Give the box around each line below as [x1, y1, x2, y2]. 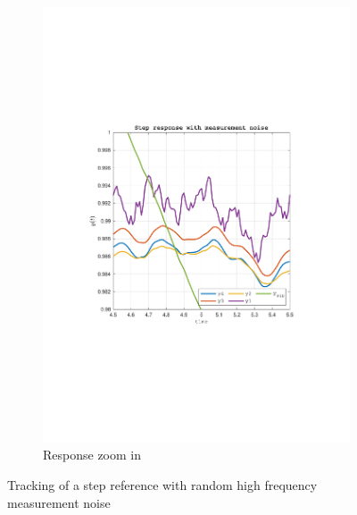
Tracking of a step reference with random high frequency [7, 475, 318, 494]
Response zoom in [43, 445, 141, 464]
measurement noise [7, 493, 111, 511]
